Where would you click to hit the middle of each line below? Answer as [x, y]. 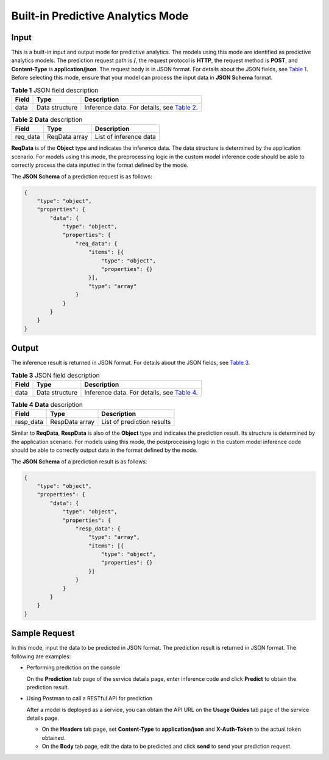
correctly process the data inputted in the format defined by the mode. [100, 165]
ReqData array [67, 137]
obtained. [54, 737]
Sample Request [43, 633]
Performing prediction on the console [73, 667]
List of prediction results [136, 422]
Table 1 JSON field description [55, 90]
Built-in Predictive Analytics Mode [100, 16]
